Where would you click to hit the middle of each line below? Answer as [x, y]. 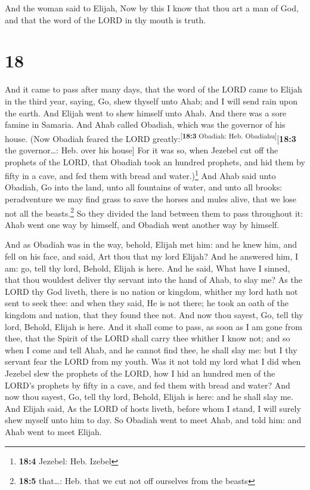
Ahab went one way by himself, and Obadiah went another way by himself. [142, 224]
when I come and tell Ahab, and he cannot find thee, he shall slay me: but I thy [151, 349]
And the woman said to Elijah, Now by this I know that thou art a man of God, [152, 8]
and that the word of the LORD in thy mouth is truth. [106, 19]
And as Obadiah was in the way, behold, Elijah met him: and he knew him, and [151, 244]
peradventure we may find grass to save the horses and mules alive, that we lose [151, 198]
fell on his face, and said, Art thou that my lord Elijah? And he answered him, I [152, 256]
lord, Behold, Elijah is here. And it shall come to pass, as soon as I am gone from [154, 326]
